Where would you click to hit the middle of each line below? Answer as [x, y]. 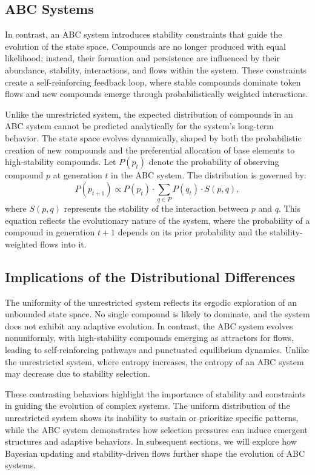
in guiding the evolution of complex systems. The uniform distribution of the [148, 406]
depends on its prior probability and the [192, 232]
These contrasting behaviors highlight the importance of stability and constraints [155, 393]
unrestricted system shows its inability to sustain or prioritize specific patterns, [152, 417]
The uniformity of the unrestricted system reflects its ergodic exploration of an [151, 302]
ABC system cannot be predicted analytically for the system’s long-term [139, 126]
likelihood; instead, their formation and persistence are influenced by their [142, 58]
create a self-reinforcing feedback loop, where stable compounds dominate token [153, 82]
